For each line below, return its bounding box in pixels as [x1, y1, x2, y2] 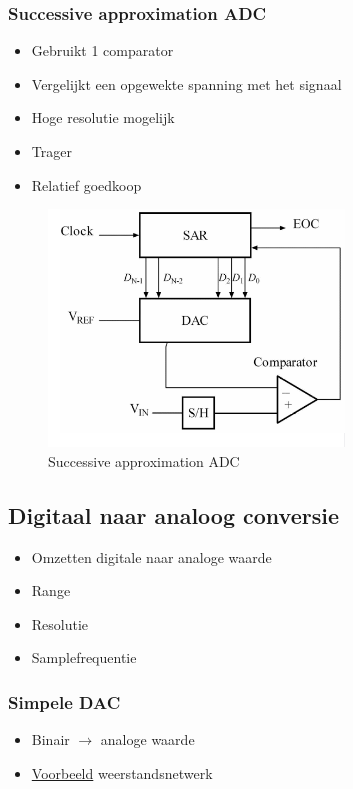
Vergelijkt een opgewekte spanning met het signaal [31, 73, 342, 94]
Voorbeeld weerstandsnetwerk [31, 762, 213, 783]
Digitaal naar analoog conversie [8, 499, 339, 530]
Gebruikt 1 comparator [31, 40, 174, 61]
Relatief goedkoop [31, 174, 142, 195]
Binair [31, 729, 70, 750]
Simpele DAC [8, 689, 121, 714]
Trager [31, 141, 72, 161]
